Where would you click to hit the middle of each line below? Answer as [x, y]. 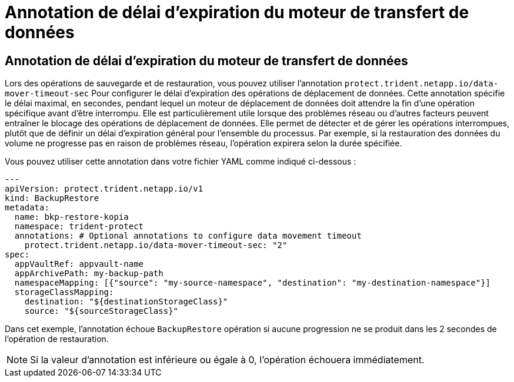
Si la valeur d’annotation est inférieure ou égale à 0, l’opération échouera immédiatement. [227, 360]
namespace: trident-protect [79, 227]
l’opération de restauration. [57, 339]
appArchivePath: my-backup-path [89, 274]
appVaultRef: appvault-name [79, 264]
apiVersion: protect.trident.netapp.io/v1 [104, 189]
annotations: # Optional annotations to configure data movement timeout [188, 236]
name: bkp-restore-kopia [71, 217]
